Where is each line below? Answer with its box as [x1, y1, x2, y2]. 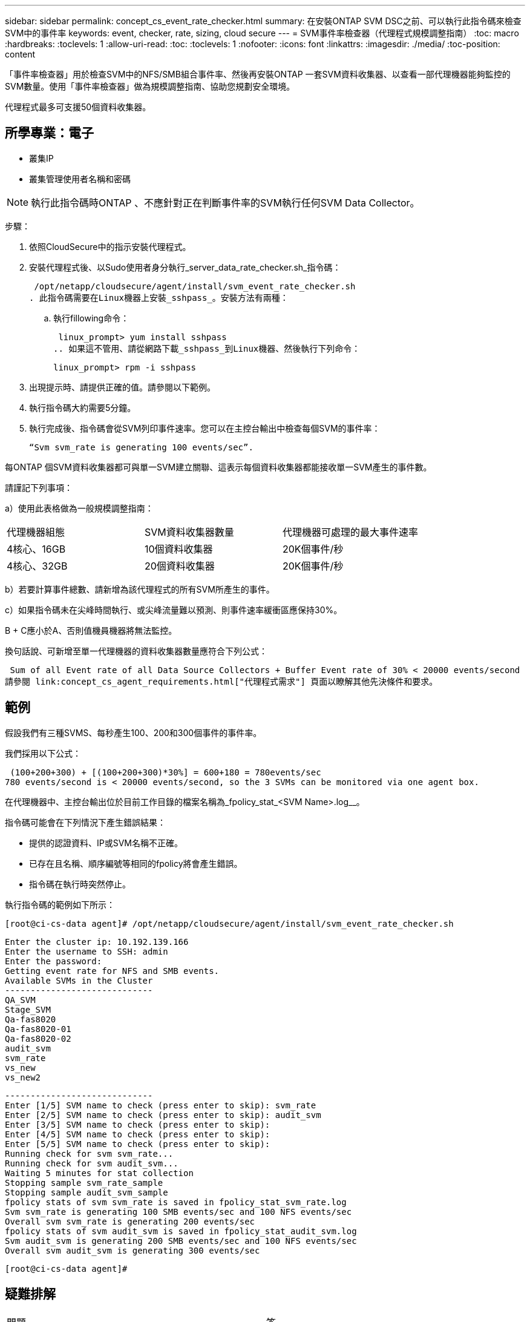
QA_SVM [5, 995, 36, 1005]
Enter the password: [5, 956, 102, 966]
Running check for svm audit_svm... [5, 1158, 178, 1168]
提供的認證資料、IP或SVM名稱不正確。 [29, 837, 183, 848]
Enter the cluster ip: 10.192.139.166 [5, 936, 189, 947]
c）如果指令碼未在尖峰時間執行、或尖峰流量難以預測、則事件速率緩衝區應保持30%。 [5, 604, 342, 615]
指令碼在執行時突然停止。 [29, 878, 131, 889]
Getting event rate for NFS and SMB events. [5, 965, 220, 976]
